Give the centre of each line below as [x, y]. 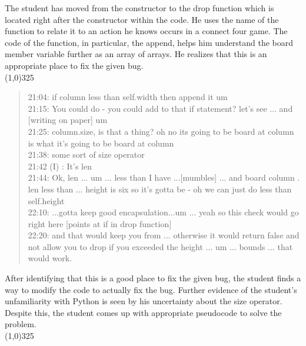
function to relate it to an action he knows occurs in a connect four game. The [146, 31]
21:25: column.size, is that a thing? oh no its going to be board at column [161, 131]
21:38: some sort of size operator [86, 154]
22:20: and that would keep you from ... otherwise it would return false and [164, 235]
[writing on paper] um [68, 120]
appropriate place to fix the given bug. [74, 65]
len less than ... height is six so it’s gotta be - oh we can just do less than [160, 189]
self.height [46, 200]
